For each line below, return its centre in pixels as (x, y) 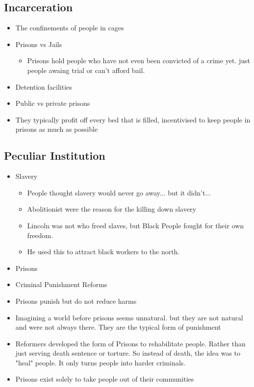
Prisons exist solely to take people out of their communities (105, 379)
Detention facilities (44, 86)
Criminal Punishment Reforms (61, 284)
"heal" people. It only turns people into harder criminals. (101, 362)
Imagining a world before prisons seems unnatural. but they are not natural (129, 317)
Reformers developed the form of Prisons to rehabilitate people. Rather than (130, 343)
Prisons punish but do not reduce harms (76, 301)
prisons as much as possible (57, 129)
